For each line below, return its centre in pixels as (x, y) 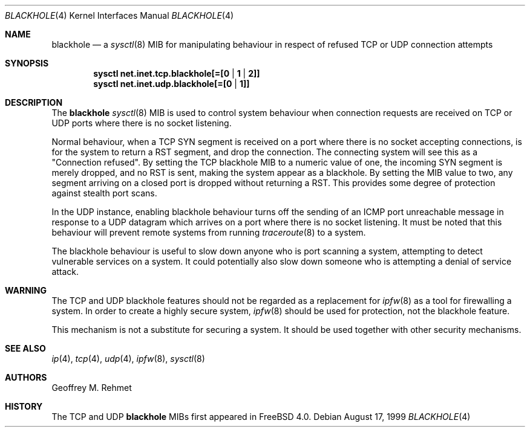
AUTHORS (26, 377)
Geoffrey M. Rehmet (92, 388)
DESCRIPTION (34, 102)
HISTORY (24, 406)
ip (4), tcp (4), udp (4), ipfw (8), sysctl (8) (128, 359)
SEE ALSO (25, 348)
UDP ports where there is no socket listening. (142, 123)
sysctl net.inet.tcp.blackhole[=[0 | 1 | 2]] (177, 73)
